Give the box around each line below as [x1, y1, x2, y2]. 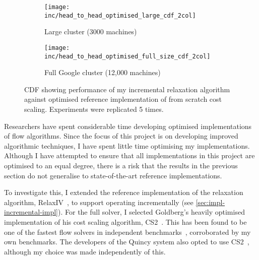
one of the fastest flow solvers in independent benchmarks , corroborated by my [4, 226, 251, 237]
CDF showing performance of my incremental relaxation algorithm [24, 84, 230, 94]
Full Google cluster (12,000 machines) [44, 67, 161, 78]
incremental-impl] [4, 207, 58, 217]
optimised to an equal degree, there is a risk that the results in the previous [4, 160, 238, 170]
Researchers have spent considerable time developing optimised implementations [4, 120, 252, 131]
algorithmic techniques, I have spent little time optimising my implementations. [4, 140, 250, 151]
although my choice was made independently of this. [4, 246, 166, 256]
